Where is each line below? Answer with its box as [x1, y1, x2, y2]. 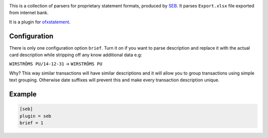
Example [9, 90, 37, 99]
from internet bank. [9, 10, 49, 16]
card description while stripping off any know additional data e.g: [9, 52, 142, 58]
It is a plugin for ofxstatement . [9, 19, 70, 25]
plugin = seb [19, 113, 52, 119]
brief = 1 [19, 120, 44, 126]
